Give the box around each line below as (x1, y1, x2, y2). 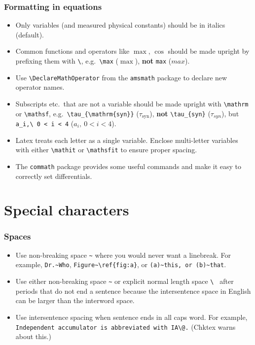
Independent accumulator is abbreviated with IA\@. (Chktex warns (15, 321, 236, 332)
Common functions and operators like (15, 46, 130, 56)
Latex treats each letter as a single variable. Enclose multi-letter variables (15, 135, 238, 145)
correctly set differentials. (15, 171, 92, 181)
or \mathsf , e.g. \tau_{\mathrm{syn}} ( (15, 108, 139, 118)
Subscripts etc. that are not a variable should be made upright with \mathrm (15, 98, 249, 108)
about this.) (15, 331, 51, 342)
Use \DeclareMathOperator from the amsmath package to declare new (15, 72, 227, 82)
